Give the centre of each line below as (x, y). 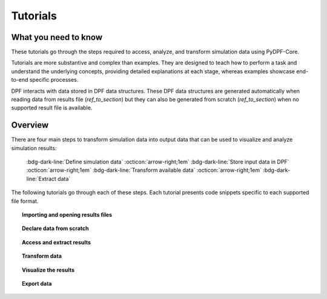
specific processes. (54, 80)
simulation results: (34, 148)
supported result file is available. (52, 108)
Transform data (42, 256)
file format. (25, 201)
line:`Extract (41, 179)
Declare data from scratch (55, 228)
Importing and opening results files (67, 215)
